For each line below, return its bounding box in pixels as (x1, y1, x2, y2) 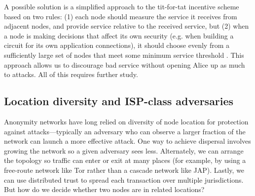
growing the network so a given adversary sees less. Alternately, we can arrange (4, 145, 244, 156)
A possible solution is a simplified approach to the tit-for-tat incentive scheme (4, 1, 239, 11)
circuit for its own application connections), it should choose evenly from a (4, 40, 229, 50)
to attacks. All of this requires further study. (4, 69, 138, 79)
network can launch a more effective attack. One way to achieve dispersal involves (4, 136, 251, 146)
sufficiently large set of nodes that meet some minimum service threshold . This (4, 49, 244, 60)
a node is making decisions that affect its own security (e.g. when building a (4, 30, 234, 40)
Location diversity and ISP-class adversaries (4, 93, 234, 109)
